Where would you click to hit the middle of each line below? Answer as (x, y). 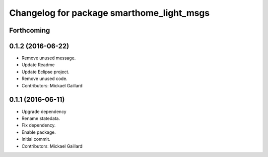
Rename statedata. (41, 118)
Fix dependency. (38, 125)
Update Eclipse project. (45, 72)
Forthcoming (30, 30)
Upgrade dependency (44, 112)
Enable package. (39, 132)
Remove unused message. (49, 58)
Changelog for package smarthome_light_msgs (109, 13)
